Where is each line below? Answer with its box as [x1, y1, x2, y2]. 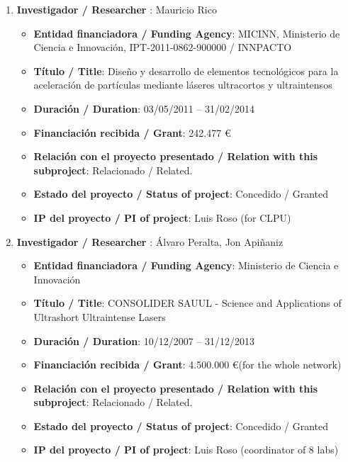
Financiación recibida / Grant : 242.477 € [33, 125, 231, 140]
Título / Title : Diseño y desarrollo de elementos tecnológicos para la [33, 63, 339, 78]
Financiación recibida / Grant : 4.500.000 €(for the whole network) [33, 357, 342, 372]
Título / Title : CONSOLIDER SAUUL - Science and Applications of [33, 295, 342, 310]
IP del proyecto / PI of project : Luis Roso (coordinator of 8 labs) [33, 442, 339, 457]
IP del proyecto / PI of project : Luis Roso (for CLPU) [33, 210, 291, 225]
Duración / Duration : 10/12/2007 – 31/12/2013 [33, 333, 255, 348]
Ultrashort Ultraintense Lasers [33, 309, 166, 324]
